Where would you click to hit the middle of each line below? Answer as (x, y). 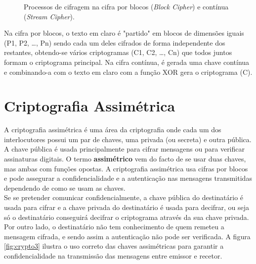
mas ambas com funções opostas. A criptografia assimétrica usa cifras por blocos (126, 168)
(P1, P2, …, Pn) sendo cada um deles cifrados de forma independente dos (115, 42)
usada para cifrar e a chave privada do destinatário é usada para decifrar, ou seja (127, 207)
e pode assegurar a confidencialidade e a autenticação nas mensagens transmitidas (128, 178)
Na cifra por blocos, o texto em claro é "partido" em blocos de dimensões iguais (124, 33)
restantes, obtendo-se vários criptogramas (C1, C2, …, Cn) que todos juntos (118, 52)
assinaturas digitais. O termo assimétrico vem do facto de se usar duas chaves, (125, 159)
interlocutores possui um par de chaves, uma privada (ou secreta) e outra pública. (128, 139)
